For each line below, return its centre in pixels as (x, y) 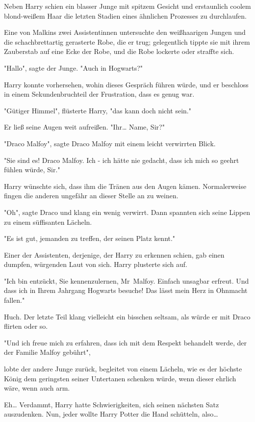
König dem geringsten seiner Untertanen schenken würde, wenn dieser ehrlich (120, 378)
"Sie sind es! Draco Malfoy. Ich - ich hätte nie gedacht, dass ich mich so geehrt (122, 160)
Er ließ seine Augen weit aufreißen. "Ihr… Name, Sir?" (84, 127)
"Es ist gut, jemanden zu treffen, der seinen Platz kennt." (90, 238)
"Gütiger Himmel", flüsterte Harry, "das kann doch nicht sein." (98, 110)
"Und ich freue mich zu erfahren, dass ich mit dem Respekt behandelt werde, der (126, 342)
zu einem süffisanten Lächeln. (48, 222)
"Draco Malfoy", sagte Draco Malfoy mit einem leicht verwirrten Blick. (110, 143)
